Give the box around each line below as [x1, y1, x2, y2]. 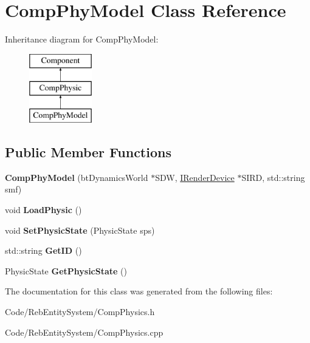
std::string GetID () [5, 244, 82, 257]
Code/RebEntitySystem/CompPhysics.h [5, 305, 155, 318]
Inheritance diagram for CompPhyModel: [5, 33, 159, 46]
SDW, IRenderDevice [155, 171, 235, 183]
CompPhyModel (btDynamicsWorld [5, 171, 148, 183]
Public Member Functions [5, 143, 171, 161]
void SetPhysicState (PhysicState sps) [5, 223, 155, 236]
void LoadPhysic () [5, 203, 82, 216]
